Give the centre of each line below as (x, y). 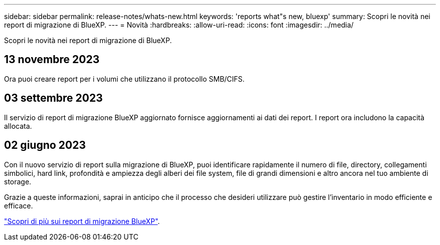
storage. (18, 181)
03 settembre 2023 (53, 98)
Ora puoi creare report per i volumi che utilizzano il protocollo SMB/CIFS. (124, 79)
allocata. (18, 126)
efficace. (19, 205)
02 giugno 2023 (45, 145)
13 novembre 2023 (52, 60)
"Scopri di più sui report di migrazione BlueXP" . (82, 221)
